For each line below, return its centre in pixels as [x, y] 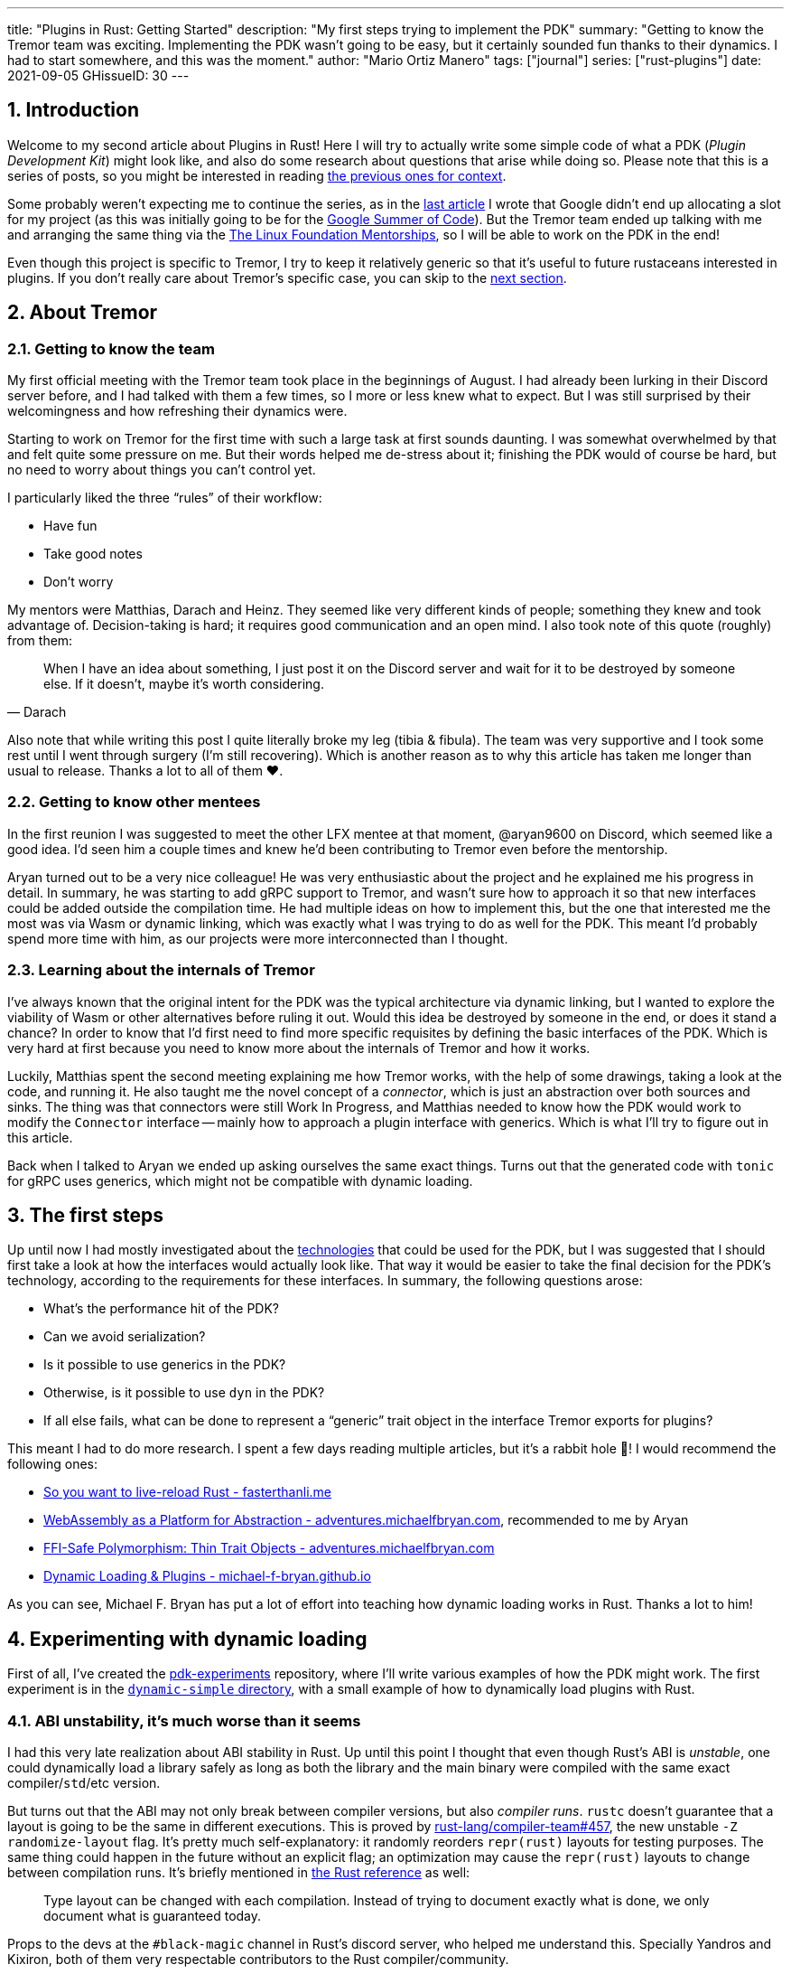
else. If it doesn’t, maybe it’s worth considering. [184, 684]
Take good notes [93, 554]
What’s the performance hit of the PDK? [162, 1309]
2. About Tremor [83, 313]
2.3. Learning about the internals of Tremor [161, 970]
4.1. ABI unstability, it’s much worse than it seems [184, 1720]
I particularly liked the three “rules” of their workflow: [165, 498]
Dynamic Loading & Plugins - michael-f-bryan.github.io [207, 1576]
